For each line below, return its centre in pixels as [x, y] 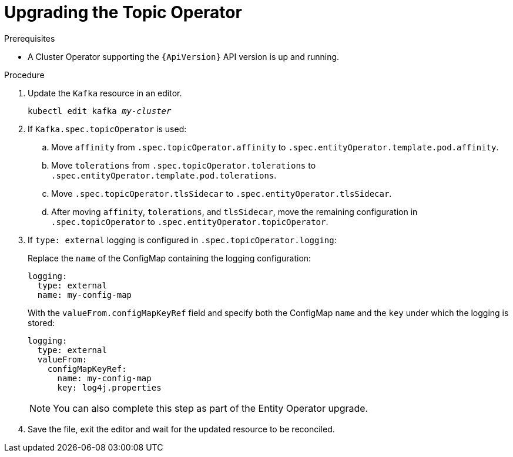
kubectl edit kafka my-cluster [100, 111]
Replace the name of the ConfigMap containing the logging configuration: [170, 258]
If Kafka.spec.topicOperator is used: [107, 129]
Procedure [24, 75]
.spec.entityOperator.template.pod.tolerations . [164, 175]
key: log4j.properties [109, 387]
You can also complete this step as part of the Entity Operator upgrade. [211, 408]
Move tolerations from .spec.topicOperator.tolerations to [184, 165]
